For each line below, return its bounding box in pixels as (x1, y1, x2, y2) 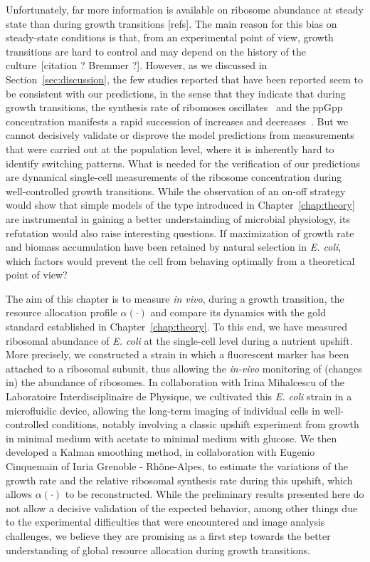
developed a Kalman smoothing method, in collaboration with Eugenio (6, 444, 315, 459)
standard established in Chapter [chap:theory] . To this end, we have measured (6, 319, 348, 334)
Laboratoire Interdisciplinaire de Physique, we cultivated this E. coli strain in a (6, 389, 352, 404)
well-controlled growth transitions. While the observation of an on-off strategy (6, 183, 346, 198)
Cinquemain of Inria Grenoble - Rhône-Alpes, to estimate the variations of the (6, 459, 348, 473)
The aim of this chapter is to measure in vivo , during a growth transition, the (6, 291, 344, 306)
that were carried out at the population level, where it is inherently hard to (6, 141, 334, 156)
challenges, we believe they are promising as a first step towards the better (6, 528, 331, 543)
